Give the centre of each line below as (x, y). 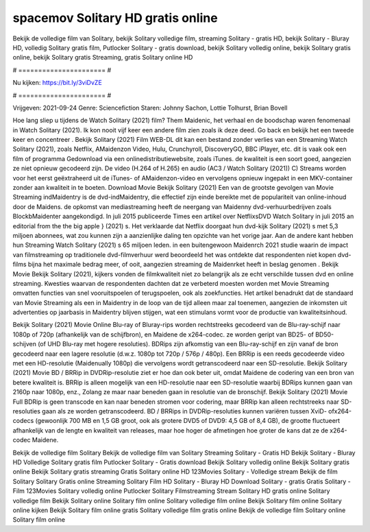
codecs (23, 421)
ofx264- (340, 411)
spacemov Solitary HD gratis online (115, 18)
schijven (25, 344)
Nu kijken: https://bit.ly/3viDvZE (57, 83)
